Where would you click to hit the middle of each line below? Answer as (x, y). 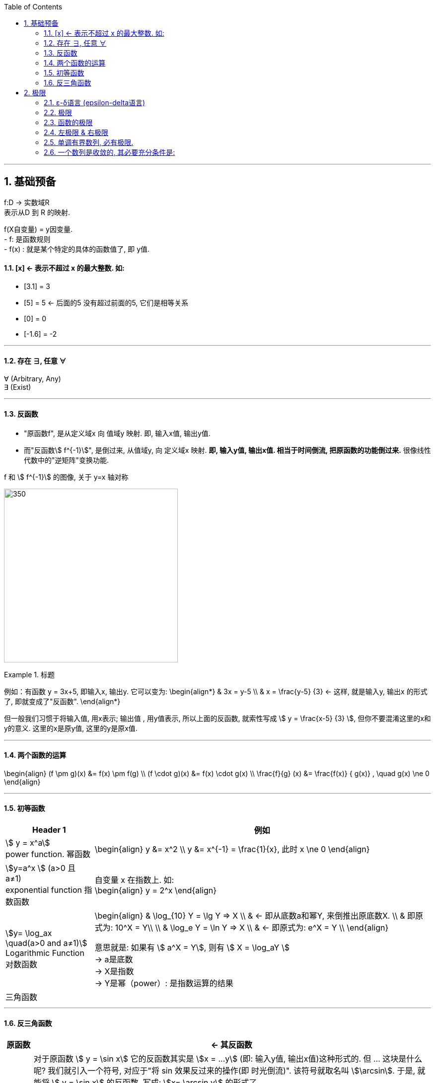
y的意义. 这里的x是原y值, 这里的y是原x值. (71, 728)
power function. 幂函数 (48, 854)
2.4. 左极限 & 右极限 (76, 132)
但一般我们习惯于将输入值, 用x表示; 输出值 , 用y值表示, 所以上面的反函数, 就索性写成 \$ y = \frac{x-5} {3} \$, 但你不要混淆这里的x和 (217, 718)
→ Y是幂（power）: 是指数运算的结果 (164, 983)
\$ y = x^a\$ (28, 842)
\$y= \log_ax (29, 933)
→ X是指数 (114, 971)
